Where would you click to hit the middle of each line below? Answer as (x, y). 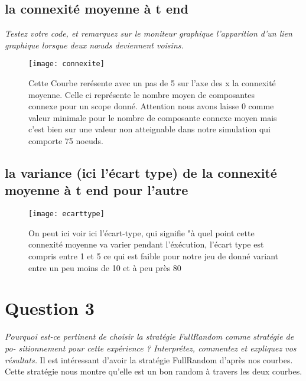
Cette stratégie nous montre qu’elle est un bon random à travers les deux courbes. (154, 371)
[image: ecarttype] (66, 214)
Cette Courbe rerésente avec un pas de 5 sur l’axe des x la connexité (152, 83)
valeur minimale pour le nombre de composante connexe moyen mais (153, 117)
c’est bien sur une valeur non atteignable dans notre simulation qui (149, 129)
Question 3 (50, 308)
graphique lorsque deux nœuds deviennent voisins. (94, 45)
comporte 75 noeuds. (66, 141)
